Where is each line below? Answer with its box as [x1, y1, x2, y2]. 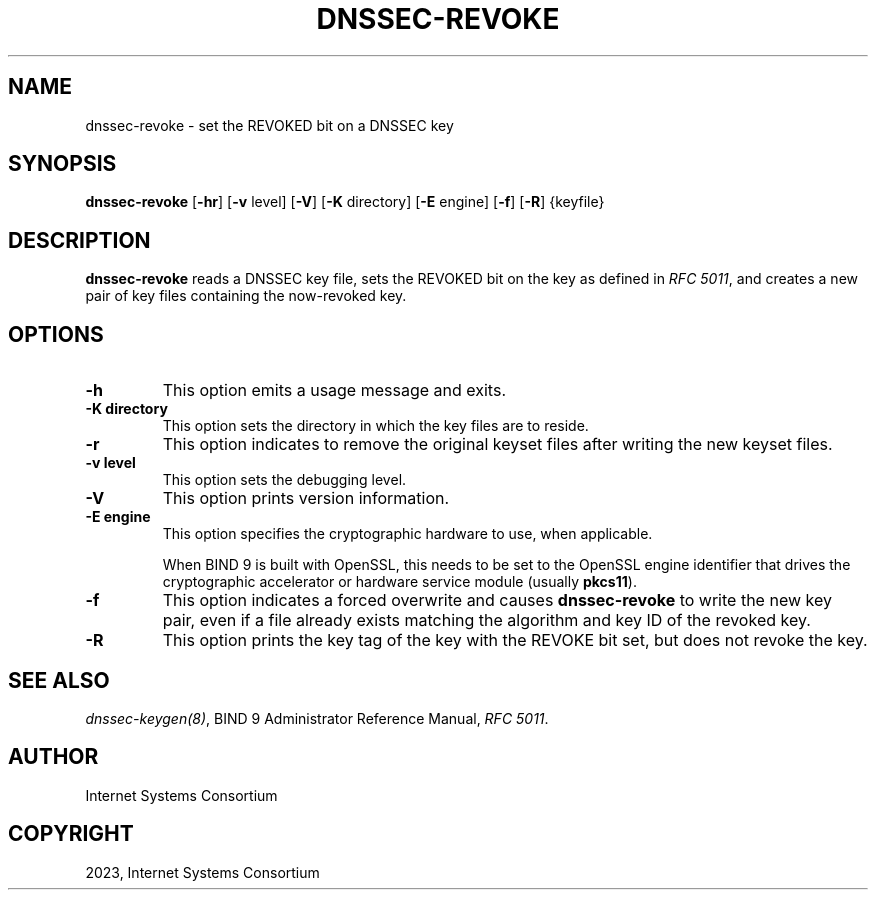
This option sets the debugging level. [162, 471, 407, 489]
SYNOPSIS [8, 151, 117, 177]
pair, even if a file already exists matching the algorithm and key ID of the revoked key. [162, 610, 811, 631]
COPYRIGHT [8, 821, 134, 847]
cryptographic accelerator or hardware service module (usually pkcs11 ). [162, 573, 637, 591]
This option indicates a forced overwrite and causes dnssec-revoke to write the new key [162, 590, 832, 611]
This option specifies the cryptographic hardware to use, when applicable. [162, 525, 653, 543]
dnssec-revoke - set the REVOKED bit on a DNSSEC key [85, 116, 454, 134]
